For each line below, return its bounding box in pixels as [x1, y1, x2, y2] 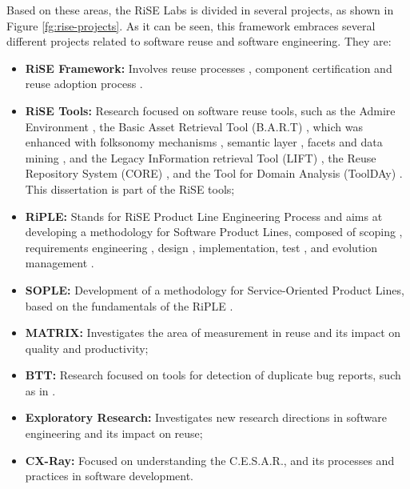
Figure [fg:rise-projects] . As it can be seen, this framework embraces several [6, 17, 376, 34]
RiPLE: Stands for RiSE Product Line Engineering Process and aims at [25, 207, 383, 224]
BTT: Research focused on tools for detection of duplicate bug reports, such [25, 367, 401, 383]
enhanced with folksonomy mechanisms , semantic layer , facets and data [25, 134, 383, 150]
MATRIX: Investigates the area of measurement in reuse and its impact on [25, 324, 401, 341]
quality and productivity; [25, 339, 149, 356]
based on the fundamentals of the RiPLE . [25, 297, 233, 314]
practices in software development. [25, 467, 194, 484]
